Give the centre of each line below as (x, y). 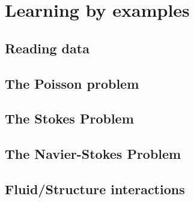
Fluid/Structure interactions (95, 189)
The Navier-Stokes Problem (93, 154)
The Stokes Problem (69, 118)
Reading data (47, 48)
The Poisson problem (72, 83)
